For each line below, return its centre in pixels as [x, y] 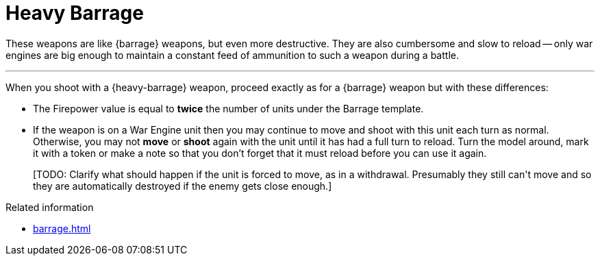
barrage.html [62, 228]
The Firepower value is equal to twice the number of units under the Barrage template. [228, 108]
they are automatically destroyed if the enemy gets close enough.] [183, 186]
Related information [50, 207]
